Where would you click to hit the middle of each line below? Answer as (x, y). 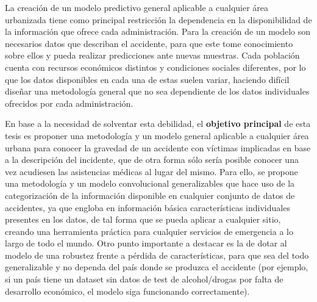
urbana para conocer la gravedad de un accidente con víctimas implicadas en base (158, 147)
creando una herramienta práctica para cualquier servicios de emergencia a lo (149, 231)
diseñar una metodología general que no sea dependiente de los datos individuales (157, 91)
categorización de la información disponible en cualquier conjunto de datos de (150, 195)
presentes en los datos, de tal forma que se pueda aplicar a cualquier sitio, (143, 219)
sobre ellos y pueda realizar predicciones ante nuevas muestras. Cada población (152, 55)
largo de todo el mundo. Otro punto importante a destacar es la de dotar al (146, 243)
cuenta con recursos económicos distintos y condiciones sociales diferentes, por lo (155, 67)
